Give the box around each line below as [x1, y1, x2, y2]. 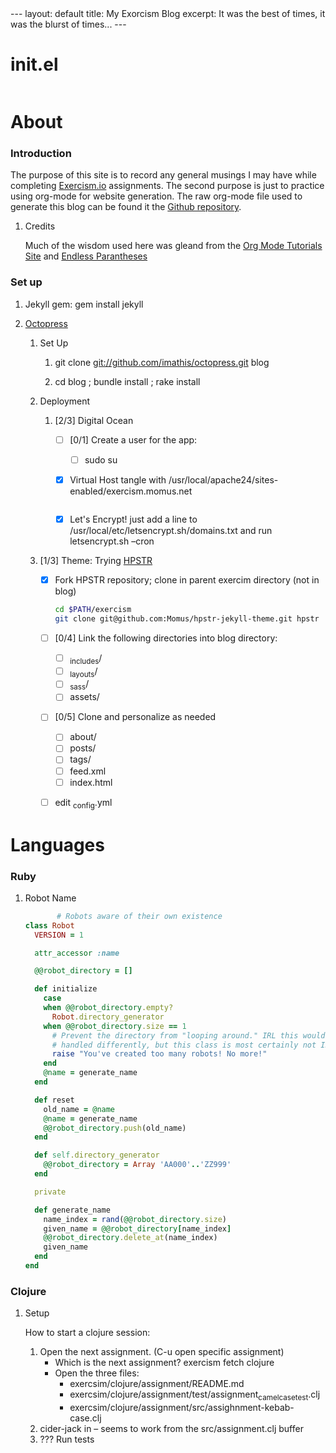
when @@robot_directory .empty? [43, 1003, 174, 1013]
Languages [10, 833, 105, 856]
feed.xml [69, 765, 107, 777]
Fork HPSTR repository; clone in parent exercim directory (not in [54, 573, 320, 586]
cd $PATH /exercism [54, 605, 132, 615]
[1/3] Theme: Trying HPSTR [39, 554, 153, 566]
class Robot [24, 920, 75, 931]
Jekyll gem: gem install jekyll [24, 298, 144, 310]
